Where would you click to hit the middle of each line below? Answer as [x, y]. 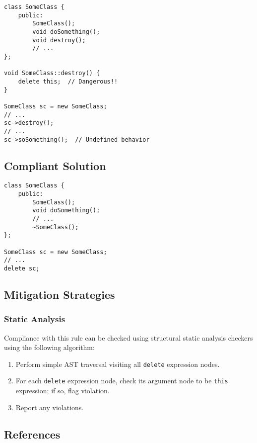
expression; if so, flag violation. [63, 391]
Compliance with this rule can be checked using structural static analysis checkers [128, 337]
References [32, 434]
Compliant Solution [55, 165]
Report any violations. [50, 407]
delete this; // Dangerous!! [68, 81]
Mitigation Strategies [60, 294]
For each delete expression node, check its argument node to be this [122, 381]
